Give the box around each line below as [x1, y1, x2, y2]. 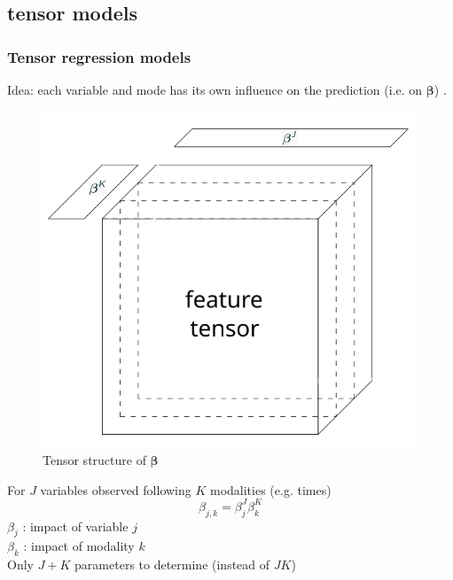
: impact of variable [22, 516, 129, 535]
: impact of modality [23, 537, 135, 555]
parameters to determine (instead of [74, 555, 270, 574]
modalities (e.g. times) [209, 480, 332, 499]
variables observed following [40, 480, 191, 499]
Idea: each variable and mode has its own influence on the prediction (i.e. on [7, 81, 423, 98]
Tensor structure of [43, 451, 146, 469]
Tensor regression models [7, 45, 191, 67]
